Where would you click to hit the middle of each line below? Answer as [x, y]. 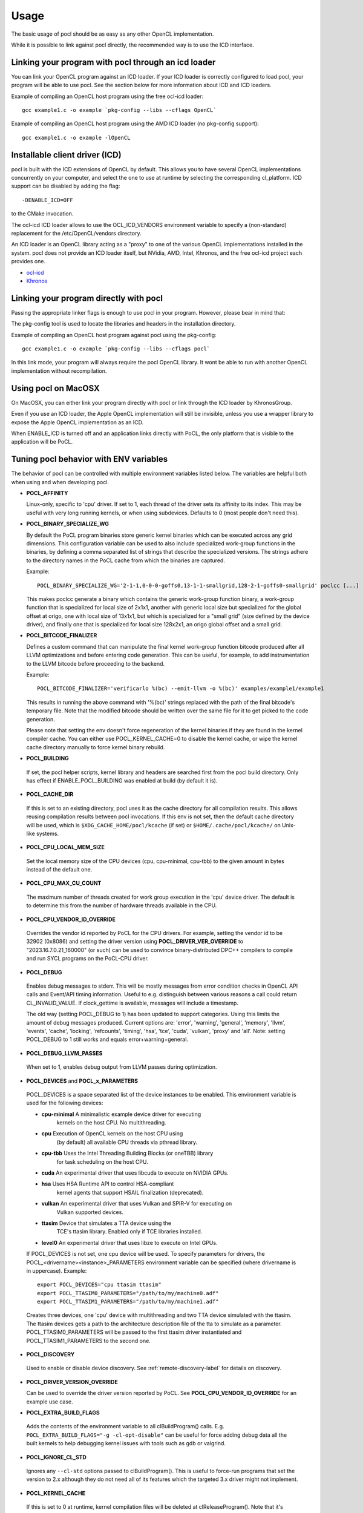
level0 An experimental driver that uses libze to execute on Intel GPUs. [129, 1242]
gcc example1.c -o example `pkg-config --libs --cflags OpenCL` [119, 110]
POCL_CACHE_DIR [50, 794]
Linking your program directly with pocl [87, 298]
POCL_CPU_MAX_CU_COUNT [64, 883]
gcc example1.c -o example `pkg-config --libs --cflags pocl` [116, 349]
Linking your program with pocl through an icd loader [113, 62]
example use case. [50, 1402]
